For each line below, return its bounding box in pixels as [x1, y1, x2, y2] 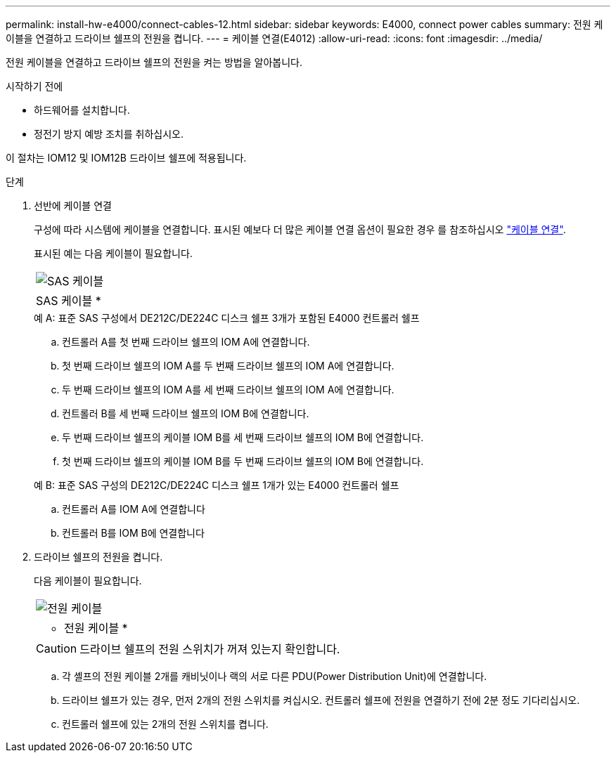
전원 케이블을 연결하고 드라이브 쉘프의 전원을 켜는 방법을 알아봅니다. [6, 56, 302, 68]
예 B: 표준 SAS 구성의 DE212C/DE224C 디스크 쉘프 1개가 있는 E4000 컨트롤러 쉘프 [34, 479, 399, 491]
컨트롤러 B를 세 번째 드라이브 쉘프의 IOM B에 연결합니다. [62, 407, 309, 419]
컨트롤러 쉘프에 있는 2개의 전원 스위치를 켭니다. [62, 718, 269, 730]
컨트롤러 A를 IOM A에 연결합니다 [62, 503, 205, 515]
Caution [36, 641, 77, 655]
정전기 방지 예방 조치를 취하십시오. [34, 128, 184, 140]
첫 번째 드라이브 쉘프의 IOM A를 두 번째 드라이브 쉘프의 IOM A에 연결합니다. [62, 360, 394, 372]
